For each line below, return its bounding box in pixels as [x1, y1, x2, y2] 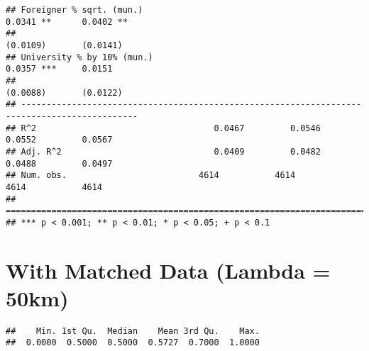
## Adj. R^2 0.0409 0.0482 [6, 146, 321, 157]
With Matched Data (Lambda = [6, 255, 331, 284]
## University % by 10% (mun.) [6, 52, 153, 62]
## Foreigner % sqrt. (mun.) [6, 5, 143, 15]
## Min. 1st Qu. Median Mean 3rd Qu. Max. [6, 325, 260, 336]
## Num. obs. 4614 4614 [6, 170, 296, 181]
